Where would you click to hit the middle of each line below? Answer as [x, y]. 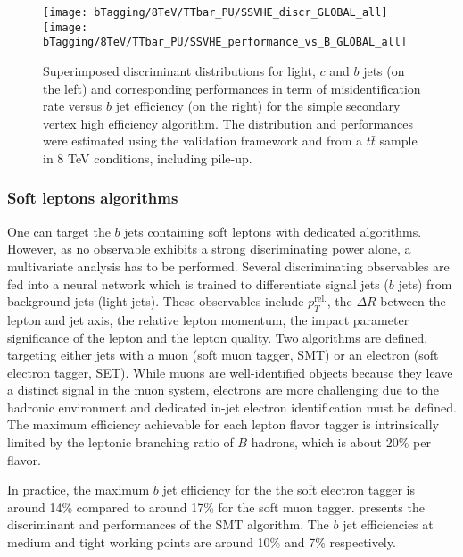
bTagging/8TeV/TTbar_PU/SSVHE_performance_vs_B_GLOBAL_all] [225, 42]
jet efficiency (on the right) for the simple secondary [258, 106]
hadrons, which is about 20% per [341, 442]
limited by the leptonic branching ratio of [120, 442]
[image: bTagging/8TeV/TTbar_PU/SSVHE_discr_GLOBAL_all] [215, 12]
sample [398, 141]
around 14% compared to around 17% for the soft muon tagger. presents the [216, 507]
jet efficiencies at [388, 524]
